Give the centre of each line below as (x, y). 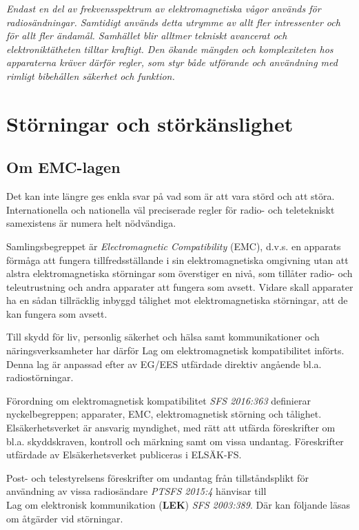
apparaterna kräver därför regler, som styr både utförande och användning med (172, 62)
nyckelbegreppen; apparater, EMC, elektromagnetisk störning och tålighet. (164, 414)
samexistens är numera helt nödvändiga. (91, 223)
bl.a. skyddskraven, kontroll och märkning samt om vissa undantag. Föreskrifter (175, 441)
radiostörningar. (40, 377)
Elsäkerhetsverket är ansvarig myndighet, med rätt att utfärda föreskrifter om (171, 428)
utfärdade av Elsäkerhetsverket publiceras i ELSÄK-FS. (124, 455)
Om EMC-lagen (63, 167)
